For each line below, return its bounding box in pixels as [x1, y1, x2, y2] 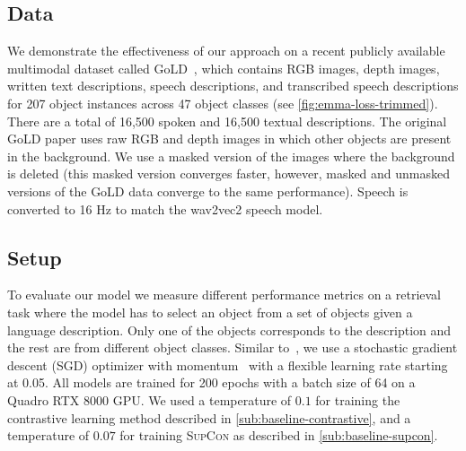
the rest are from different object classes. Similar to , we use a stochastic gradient [7, 338, 458, 357]
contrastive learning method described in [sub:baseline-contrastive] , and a [7, 408, 411, 427]
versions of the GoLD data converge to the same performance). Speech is [7, 181, 409, 200]
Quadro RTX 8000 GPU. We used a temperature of [7, 390, 292, 409]
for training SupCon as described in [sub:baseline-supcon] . [119, 426, 438, 445]
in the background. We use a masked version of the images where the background [7, 146, 455, 165]
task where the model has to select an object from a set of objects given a [7, 302, 413, 321]
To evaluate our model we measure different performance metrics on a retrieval [7, 285, 442, 304]
